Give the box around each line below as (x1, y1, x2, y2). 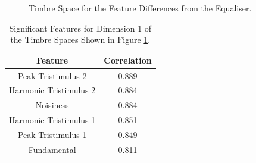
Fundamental (28, 143, 76, 155)
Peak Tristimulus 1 (17, 128, 87, 140)
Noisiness (35, 99, 69, 111)
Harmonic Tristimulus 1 (9, 114, 96, 126)
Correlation (104, 54, 152, 66)
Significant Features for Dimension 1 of (9, 21, 152, 34)
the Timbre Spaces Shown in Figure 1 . (10, 33, 151, 46)
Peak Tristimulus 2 (17, 69, 87, 81)
